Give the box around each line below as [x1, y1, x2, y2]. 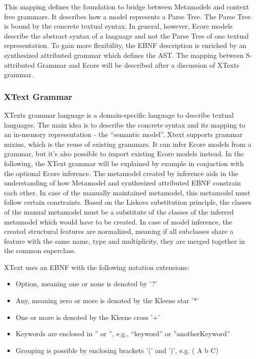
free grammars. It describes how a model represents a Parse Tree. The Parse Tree [4, 11, 251, 21]
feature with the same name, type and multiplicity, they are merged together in [4, 235, 245, 246]
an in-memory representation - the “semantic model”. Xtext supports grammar [4, 129, 243, 139]
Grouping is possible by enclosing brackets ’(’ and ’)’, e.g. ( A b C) [15, 345, 219, 355]
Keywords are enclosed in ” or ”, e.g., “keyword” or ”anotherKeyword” [15, 328, 230, 339]
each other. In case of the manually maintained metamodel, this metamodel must [4, 187, 251, 197]
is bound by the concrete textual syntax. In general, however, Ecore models [4, 21, 233, 31]
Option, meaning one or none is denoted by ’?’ [15, 278, 157, 289]
